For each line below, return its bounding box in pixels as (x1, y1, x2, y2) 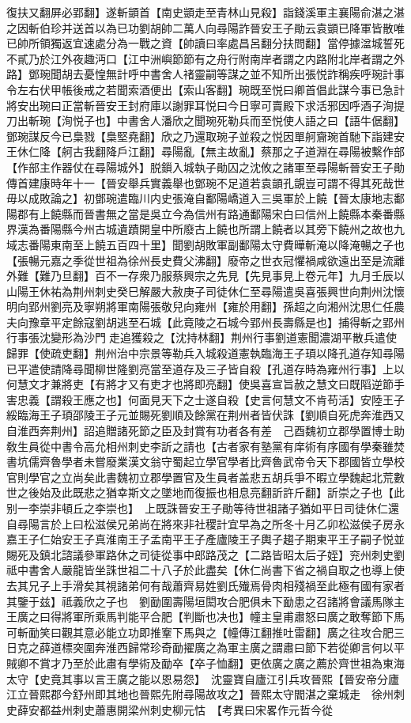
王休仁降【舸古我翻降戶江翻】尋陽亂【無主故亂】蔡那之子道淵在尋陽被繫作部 (6, 143, 405, 160)
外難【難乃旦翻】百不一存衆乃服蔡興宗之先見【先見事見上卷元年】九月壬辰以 (6, 267, 405, 284)
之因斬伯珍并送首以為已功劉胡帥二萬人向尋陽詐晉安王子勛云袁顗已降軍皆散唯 (6, 19, 405, 36)
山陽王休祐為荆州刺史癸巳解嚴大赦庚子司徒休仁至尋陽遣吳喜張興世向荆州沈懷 (6, 282, 405, 299)
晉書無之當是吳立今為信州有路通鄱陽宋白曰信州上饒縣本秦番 (83, 205, 394, 221)
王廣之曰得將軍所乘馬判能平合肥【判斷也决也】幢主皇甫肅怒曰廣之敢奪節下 (6, 608, 394, 625)
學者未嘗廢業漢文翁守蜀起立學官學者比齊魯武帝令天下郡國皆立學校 (61, 453, 405, 470)
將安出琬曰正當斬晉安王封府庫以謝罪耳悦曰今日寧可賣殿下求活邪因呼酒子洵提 (6, 97, 405, 113)
